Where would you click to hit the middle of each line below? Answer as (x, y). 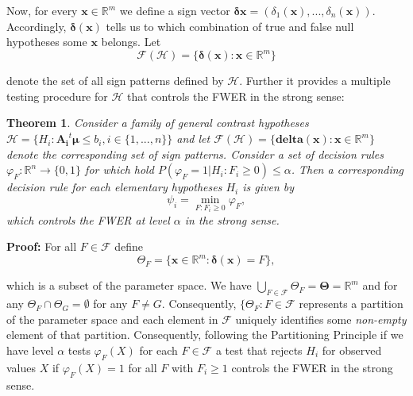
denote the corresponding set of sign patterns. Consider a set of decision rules (195, 154)
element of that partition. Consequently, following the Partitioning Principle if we (205, 334)
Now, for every (42, 10)
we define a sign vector (175, 10)
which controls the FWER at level (88, 219)
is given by (268, 187)
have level (30, 350)
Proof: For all (42, 246)
